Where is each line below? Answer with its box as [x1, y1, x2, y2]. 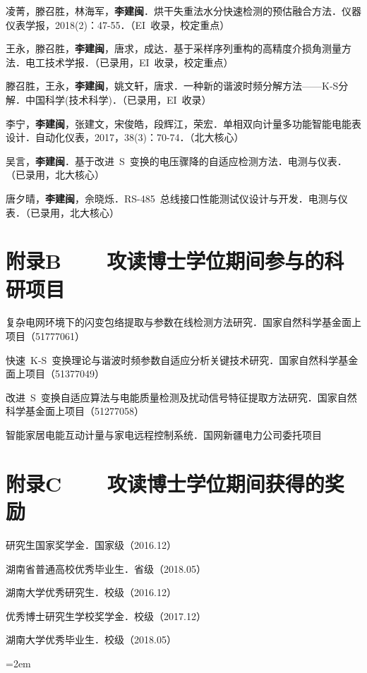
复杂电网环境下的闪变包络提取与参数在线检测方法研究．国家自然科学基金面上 [6, 315, 361, 329]
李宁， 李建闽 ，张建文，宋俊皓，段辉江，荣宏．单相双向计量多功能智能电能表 [6, 116, 361, 131]
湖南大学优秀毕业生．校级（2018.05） [6, 632, 176, 647]
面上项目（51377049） [6, 366, 104, 381]
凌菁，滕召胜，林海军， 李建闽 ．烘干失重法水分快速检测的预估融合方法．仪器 [6, 4, 361, 18]
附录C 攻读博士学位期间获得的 [6, 468, 325, 497]
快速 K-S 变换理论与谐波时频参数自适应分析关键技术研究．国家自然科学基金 [6, 352, 359, 367]
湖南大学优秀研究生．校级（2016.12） [6, 585, 176, 600]
